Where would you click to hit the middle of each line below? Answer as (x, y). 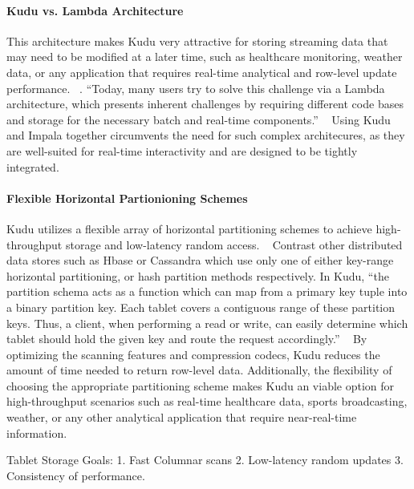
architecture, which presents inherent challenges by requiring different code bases (205, 104)
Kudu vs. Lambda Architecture (95, 10)
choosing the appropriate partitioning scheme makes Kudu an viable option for (201, 385)
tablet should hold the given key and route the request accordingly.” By (187, 339)
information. (37, 432)
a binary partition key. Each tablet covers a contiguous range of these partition (201, 307)
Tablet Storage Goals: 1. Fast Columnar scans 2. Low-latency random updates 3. (205, 460)
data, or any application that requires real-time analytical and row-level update (202, 72)
